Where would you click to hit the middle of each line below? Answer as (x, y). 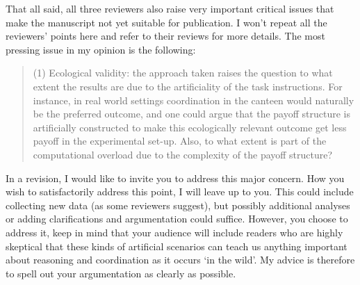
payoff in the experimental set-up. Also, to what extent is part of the (180, 141)
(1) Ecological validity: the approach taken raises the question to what (183, 73)
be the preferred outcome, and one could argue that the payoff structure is (191, 114)
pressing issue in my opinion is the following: (101, 49)
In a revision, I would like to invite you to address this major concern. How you (175, 178)
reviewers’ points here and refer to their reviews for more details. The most (165, 36)
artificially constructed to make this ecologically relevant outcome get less (190, 127)
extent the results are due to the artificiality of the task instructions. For (188, 86)
